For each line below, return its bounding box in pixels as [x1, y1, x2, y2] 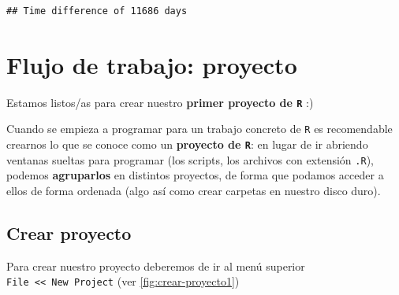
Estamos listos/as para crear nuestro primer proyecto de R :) [6, 94, 314, 110]
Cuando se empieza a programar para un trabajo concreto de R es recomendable [6, 120, 393, 137]
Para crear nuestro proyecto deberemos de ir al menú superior [6, 257, 305, 274]
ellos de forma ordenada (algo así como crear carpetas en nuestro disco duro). [6, 182, 381, 198]
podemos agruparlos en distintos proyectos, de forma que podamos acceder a [6, 167, 384, 183]
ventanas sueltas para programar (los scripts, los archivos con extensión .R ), [6, 151, 374, 168]
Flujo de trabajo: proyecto [6, 48, 297, 80]
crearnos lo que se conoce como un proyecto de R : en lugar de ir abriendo [6, 136, 368, 153]
